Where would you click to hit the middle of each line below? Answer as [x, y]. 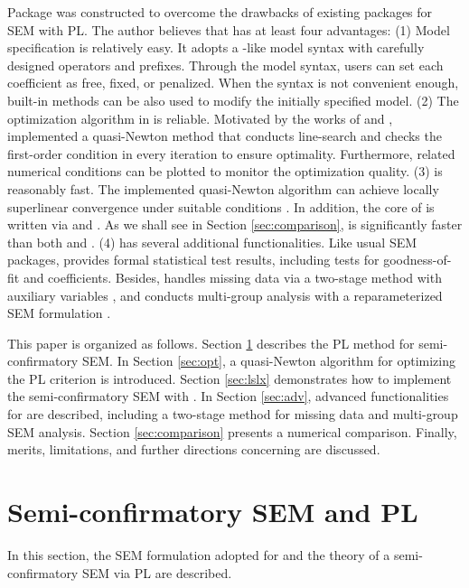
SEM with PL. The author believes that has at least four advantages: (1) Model [229, 29]
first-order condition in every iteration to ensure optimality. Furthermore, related [231, 153]
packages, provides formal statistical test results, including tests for [193, 260]
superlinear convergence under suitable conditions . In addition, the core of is [221, 206]
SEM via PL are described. [157, 572]
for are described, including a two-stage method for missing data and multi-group [233, 414]
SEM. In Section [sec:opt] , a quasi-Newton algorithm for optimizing [269, 361]
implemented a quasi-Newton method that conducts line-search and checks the [225, 136]
